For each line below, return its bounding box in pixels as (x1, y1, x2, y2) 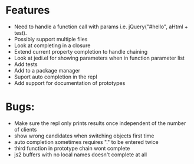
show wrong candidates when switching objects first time (14, 132, 154, 139)
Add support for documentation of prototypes (14, 79, 126, 86)
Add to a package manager (14, 67, 81, 74)
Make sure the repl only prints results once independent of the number (14, 119, 186, 127)
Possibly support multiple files (14, 35, 88, 42)
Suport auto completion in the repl (14, 73, 98, 80)
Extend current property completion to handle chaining (14, 48, 148, 55)
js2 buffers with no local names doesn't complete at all (14, 151, 147, 158)
